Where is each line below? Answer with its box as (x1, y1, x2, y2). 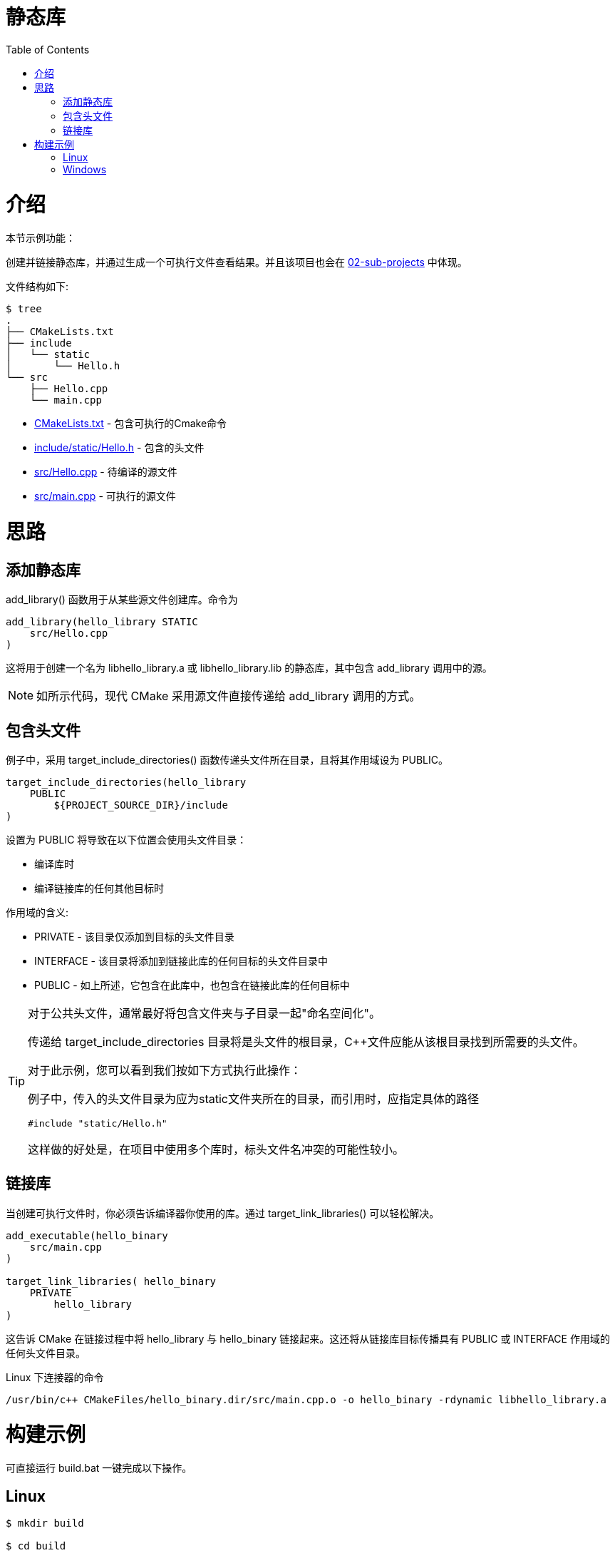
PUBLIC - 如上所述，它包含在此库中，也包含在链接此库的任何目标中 (34, 979, 350, 992)
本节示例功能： (6, 232, 76, 245)
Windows (63, 163, 107, 175)
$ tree (6, 303, 42, 315)
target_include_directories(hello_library (6, 776, 247, 789)
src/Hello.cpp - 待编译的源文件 (34, 466, 177, 478)
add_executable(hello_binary (6, 1229, 168, 1241)
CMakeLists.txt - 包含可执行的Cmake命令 (34, 417, 227, 430)
